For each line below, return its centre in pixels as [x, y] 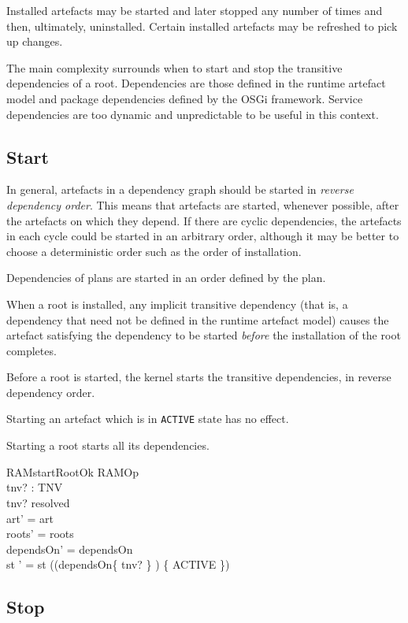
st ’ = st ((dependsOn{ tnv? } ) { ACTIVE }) [118, 564]
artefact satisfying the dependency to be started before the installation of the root [204, 335]
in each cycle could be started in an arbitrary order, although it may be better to [203, 236]
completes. [32, 350]
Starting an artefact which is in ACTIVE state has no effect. [148, 419]
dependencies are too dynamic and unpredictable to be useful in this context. [193, 114]
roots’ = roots [40, 534]
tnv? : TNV [35, 487]
